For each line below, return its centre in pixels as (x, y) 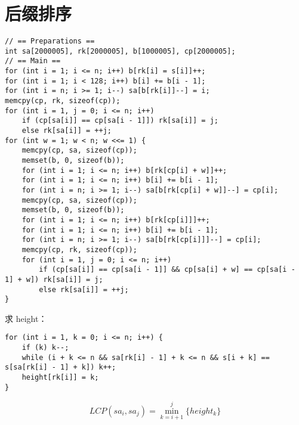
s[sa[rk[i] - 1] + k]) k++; (61, 367)
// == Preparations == (50, 41)
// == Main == (33, 61)
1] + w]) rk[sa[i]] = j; (54, 279)
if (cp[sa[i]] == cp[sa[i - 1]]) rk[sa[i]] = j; (120, 121)
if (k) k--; (45, 348)
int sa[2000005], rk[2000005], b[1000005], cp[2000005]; (120, 51)
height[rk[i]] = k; (60, 378)
